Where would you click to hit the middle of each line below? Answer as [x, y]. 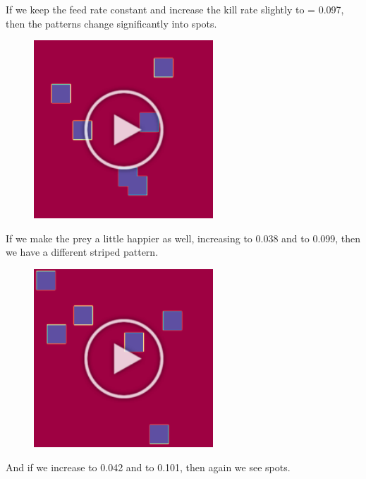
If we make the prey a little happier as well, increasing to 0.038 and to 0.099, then [183, 238]
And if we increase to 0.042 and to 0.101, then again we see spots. [148, 467]
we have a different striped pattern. [82, 252]
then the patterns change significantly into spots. [111, 23]
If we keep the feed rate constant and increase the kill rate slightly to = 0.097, [175, 9]
